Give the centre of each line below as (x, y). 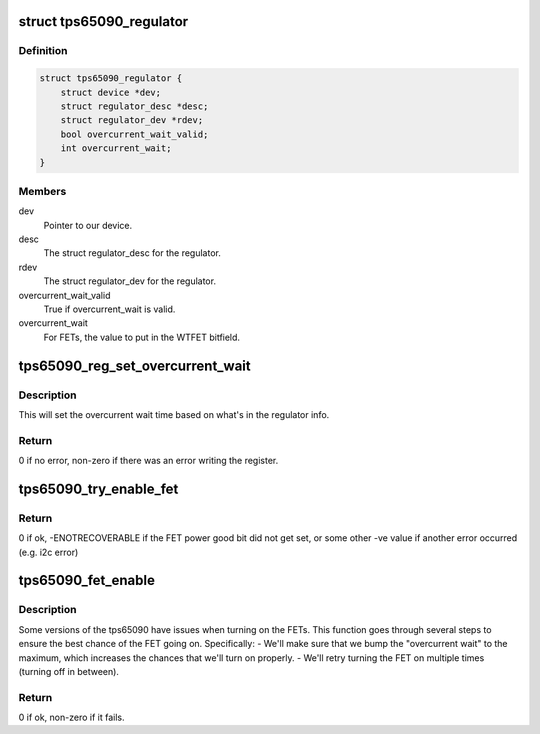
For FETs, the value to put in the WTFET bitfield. (141, 337)
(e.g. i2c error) (48, 552)
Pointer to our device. (88, 225)
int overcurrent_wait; (116, 148)
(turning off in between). (69, 671)
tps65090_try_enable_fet (98, 488)
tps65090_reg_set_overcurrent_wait (134, 365)
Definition (43, 51)
